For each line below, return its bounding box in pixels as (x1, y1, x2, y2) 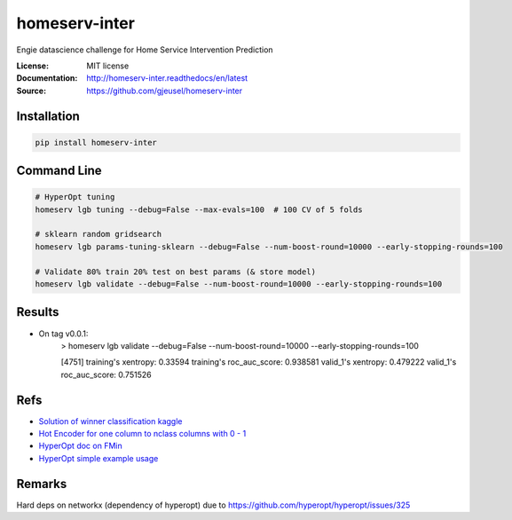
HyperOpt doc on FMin (38, 440, 123, 452)
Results (16, 304, 59, 319)
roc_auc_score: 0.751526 (60, 369, 152, 380)
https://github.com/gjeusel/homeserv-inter (86, 85, 243, 96)
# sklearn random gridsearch (35, 229, 162, 240)
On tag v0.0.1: (38, 328, 89, 339)
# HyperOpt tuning (35, 192, 115, 202)
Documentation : (16, 73, 78, 83)
